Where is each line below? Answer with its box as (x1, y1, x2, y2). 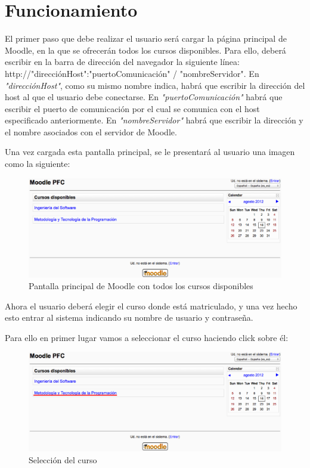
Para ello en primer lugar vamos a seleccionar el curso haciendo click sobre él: (5, 331, 289, 343)
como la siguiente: (5, 157, 70, 170)
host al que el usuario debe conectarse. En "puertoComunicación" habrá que (5, 91, 283, 103)
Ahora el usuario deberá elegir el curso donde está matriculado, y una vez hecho (5, 299, 297, 312)
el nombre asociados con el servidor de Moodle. (5, 125, 177, 138)
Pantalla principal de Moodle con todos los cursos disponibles (29, 280, 253, 292)
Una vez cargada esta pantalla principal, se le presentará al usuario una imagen (5, 145, 295, 158)
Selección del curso (29, 453, 97, 466)
